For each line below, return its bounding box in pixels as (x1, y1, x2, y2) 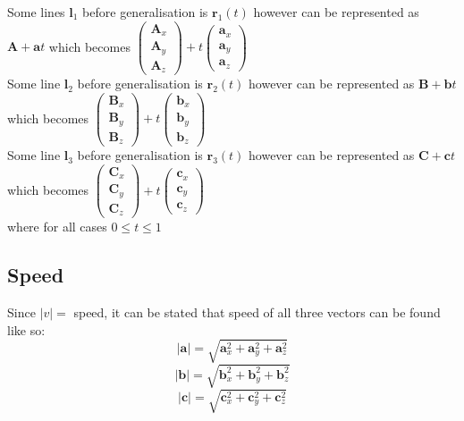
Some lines (7, 3, 65, 21)
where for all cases (7, 217, 107, 236)
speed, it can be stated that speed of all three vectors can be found (73, 303, 441, 322)
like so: (7, 320, 46, 339)
